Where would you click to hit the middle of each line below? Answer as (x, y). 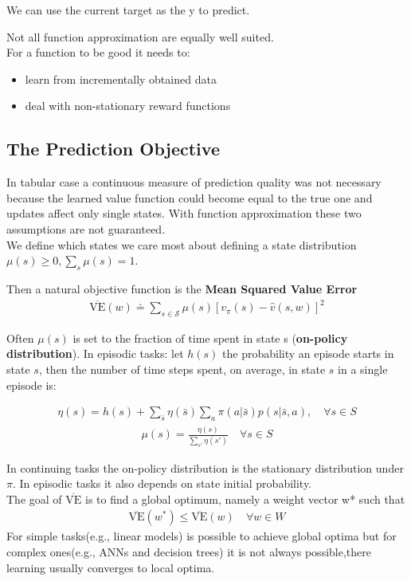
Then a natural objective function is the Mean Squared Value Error (182, 288)
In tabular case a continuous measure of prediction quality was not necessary (194, 182)
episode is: (31, 385)
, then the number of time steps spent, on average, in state (182, 369)
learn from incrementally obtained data (121, 79)
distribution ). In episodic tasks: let (95, 353)
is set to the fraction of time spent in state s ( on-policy (210, 338)
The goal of (34, 499)
